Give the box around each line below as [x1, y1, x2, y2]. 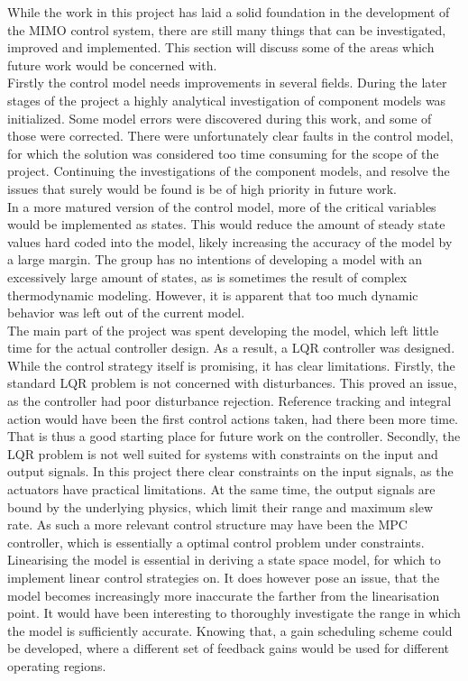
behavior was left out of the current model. [7, 303, 245, 322]
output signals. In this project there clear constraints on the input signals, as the [7, 462, 454, 481]
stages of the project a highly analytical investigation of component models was [7, 90, 446, 109]
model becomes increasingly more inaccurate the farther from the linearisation [7, 585, 440, 604]
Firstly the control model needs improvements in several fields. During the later [7, 73, 447, 92]
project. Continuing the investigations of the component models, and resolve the [7, 161, 450, 180]
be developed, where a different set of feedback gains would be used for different [7, 639, 449, 658]
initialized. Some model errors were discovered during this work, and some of [7, 108, 432, 127]
